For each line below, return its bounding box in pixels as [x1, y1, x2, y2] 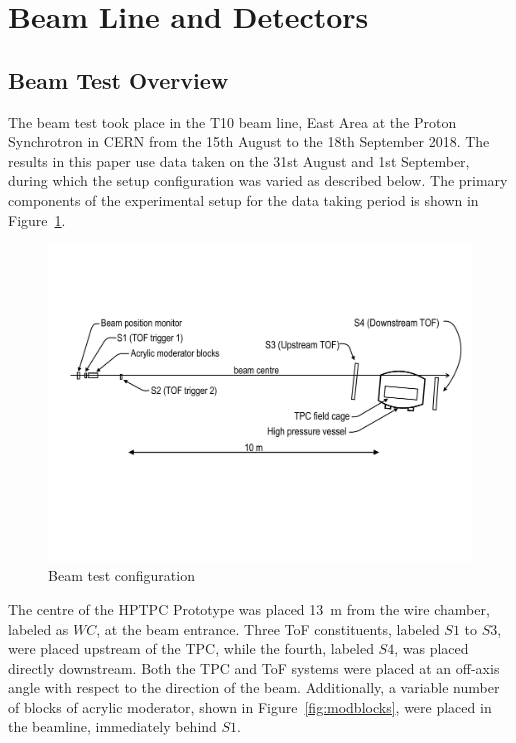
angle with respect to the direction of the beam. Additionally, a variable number [8, 677, 500, 698]
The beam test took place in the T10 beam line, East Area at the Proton [8, 111, 457, 132]
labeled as [8, 618, 69, 639]
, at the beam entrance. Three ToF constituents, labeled [96, 618, 440, 639]
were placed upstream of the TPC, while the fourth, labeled [8, 638, 374, 659]
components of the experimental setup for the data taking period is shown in [8, 189, 479, 210]
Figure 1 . [8, 209, 66, 230]
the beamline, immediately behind [8, 716, 217, 737]
